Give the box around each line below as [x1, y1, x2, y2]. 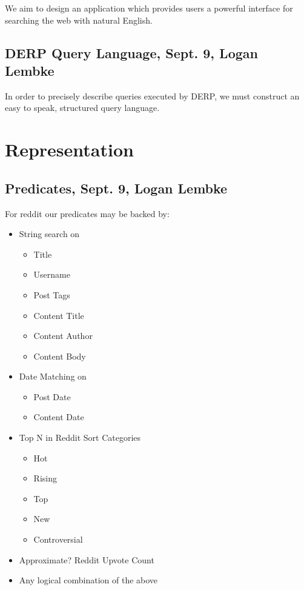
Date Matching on [19, 370, 87, 383]
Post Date [33, 390, 71, 403]
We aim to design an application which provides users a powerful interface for [5, 2, 293, 14]
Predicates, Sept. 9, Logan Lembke [5, 178, 228, 197]
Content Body [33, 349, 86, 362]
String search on [19, 227, 80, 240]
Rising [33, 472, 57, 484]
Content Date [33, 411, 84, 423]
